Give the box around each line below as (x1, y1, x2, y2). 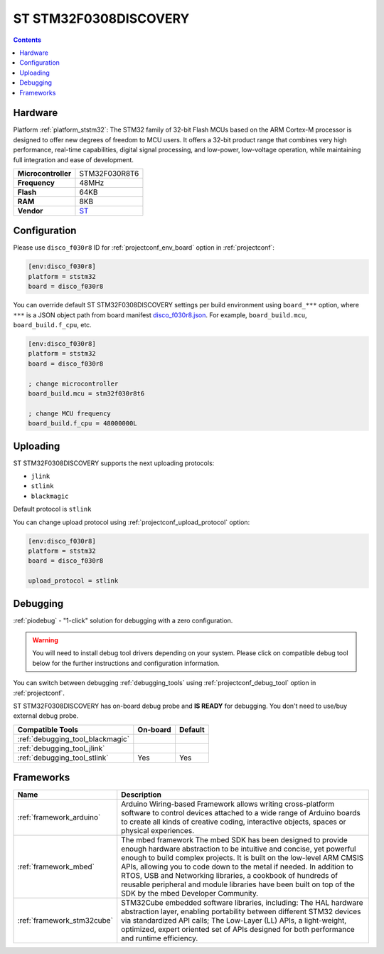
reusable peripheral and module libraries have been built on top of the (121, 879, 356, 889)
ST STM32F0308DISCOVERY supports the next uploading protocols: (13, 459, 215, 467)
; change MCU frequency (28, 409, 112, 418)
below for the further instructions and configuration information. (32, 659, 220, 667)
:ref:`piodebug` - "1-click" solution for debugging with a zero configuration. (13, 616, 233, 625)
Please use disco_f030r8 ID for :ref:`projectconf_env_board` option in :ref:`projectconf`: (13, 243, 275, 252)
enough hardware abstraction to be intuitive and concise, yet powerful (121, 844, 356, 854)
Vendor (17, 206, 43, 216)
